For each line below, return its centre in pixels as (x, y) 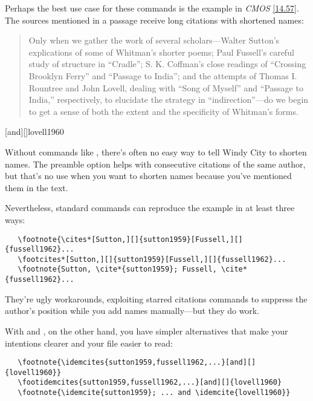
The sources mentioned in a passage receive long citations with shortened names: (154, 20)
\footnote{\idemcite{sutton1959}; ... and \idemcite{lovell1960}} (154, 393)
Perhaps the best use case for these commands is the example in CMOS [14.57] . (152, 8)
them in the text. (37, 187)
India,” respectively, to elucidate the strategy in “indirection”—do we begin (169, 99)
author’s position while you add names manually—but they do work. (132, 311)
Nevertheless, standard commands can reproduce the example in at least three (150, 208)
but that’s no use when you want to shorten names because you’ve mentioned (148, 176)
